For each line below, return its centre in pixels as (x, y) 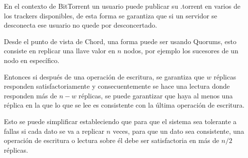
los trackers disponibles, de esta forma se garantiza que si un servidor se (111, 15)
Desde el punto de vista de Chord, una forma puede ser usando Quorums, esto (120, 41)
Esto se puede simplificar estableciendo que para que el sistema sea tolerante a (120, 121)
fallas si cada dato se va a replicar (54, 131)
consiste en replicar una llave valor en (60, 51)
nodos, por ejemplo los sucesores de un (181, 51)
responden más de (31, 95)
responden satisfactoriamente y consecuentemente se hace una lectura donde (117, 86)
